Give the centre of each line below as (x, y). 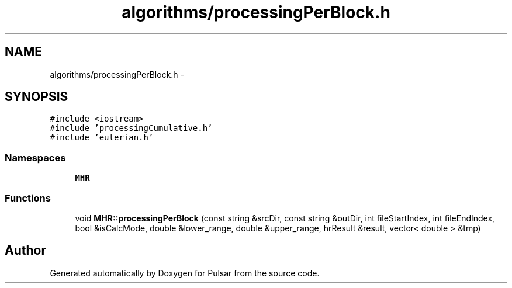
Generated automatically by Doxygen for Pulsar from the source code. (185, 273)
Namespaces (35, 157)
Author (25, 251)
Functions (28, 198)
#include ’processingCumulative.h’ (131, 128)
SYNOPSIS (37, 97)
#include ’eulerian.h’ (102, 138)
